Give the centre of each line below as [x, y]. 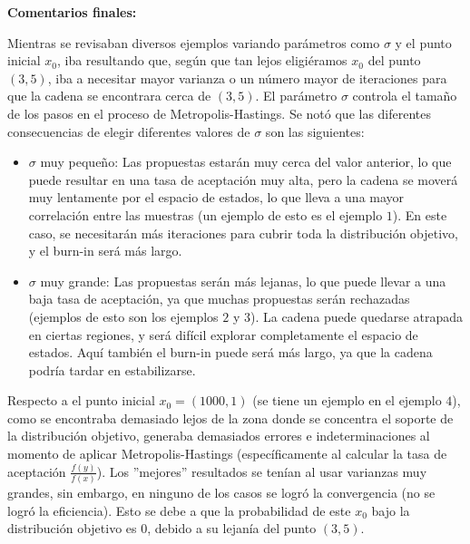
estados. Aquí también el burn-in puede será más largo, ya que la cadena [230, 352]
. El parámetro [296, 96]
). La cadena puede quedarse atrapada [357, 316]
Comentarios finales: [72, 12]
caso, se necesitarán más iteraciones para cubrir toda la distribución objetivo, [243, 233]
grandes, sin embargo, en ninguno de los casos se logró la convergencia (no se [221, 493]
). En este [420, 214]
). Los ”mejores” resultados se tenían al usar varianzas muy [262, 471]
